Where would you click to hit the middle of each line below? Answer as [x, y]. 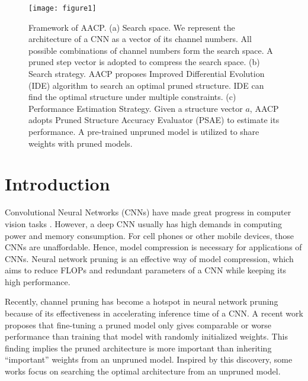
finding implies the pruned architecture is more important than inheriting [138, 348]
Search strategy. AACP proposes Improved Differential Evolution [147, 74]
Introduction [57, 184]
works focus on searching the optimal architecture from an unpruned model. [143, 371]
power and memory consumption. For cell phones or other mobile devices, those [149, 235]
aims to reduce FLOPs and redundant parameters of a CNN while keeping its [146, 270]
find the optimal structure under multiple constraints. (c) [132, 97]
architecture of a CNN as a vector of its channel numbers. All [140, 39]
